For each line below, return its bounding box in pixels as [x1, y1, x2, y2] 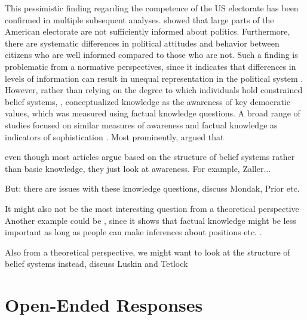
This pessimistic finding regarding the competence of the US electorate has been [5, 2, 299, 14]
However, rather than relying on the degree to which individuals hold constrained [5, 84, 303, 96]
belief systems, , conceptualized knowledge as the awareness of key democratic [5, 95, 291, 107]
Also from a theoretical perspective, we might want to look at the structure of [5, 245, 290, 258]
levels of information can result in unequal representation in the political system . [5, 72, 303, 84]
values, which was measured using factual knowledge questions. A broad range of [5, 107, 300, 119]
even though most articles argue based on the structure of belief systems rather [5, 150, 295, 163]
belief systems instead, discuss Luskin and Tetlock [5, 257, 188, 270]
